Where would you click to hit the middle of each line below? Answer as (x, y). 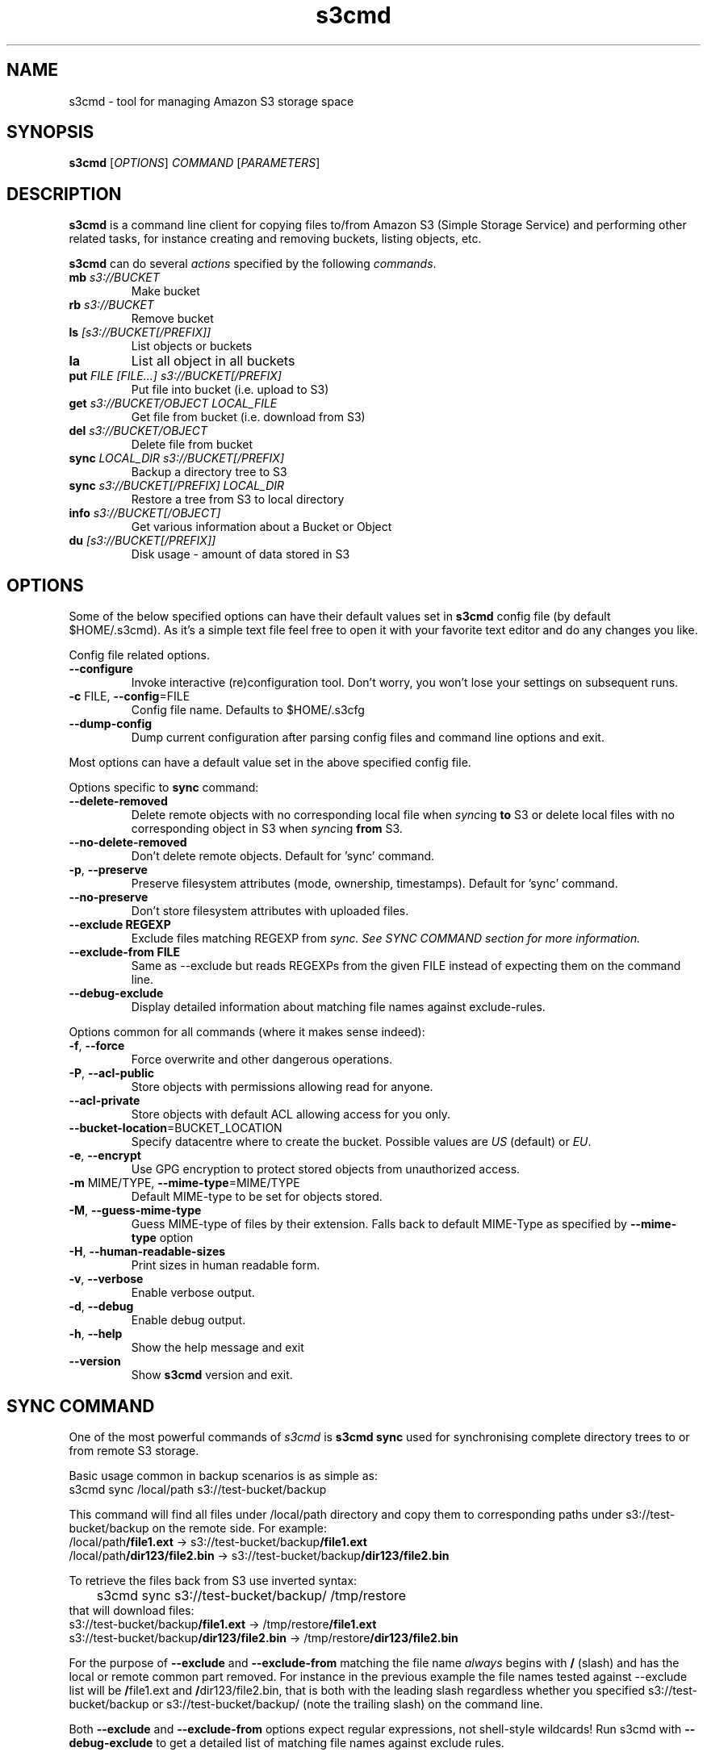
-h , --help (96, 1334)
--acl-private (105, 1101)
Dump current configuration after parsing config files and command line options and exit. (368, 738)
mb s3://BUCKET (114, 278)
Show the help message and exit (218, 1348)
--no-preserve (109, 897)
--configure (101, 669)
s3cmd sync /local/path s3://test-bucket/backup (198, 1489)
